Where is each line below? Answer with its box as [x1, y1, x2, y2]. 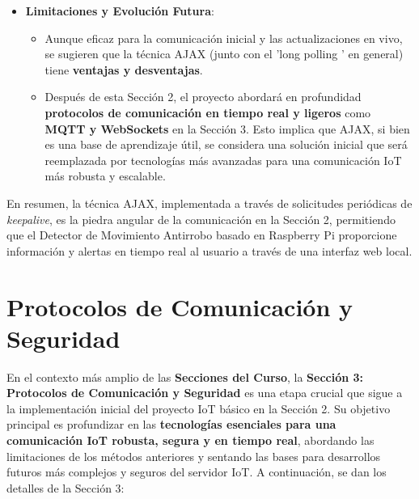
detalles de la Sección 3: [6, 479, 125, 496]
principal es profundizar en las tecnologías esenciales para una [6, 416, 336, 433]
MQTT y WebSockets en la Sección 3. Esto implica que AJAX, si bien [44, 120, 410, 137]
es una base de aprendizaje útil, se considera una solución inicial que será [44, 136, 408, 153]
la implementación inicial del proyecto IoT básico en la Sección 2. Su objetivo [6, 400, 391, 417]
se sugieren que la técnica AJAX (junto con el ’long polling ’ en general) [44, 45, 404, 62]
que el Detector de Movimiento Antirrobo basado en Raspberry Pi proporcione [6, 226, 397, 243]
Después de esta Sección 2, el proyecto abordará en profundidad [44, 88, 362, 105]
